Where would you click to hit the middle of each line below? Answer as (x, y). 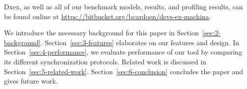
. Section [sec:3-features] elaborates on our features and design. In (140, 42)
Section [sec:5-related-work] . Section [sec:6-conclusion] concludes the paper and (123, 71)
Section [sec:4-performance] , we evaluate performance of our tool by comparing (123, 52)
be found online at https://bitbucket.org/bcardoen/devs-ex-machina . (108, 16)
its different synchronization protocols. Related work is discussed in (105, 61)
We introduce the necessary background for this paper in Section (101, 33)
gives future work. (31, 81)
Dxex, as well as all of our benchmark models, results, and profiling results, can (123, 6)
